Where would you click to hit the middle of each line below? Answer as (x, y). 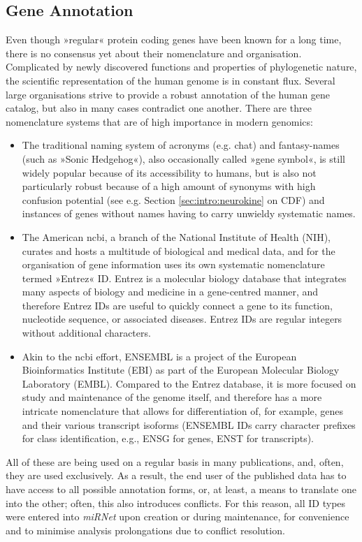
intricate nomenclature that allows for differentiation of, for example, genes (183, 411)
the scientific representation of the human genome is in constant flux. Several (171, 80)
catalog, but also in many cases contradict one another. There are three (159, 108)
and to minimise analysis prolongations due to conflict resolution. (145, 530)
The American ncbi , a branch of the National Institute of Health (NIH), (176, 236)
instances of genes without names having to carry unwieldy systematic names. (189, 213)
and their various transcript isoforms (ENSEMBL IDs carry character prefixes (189, 424)
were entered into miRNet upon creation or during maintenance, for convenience (178, 517)
